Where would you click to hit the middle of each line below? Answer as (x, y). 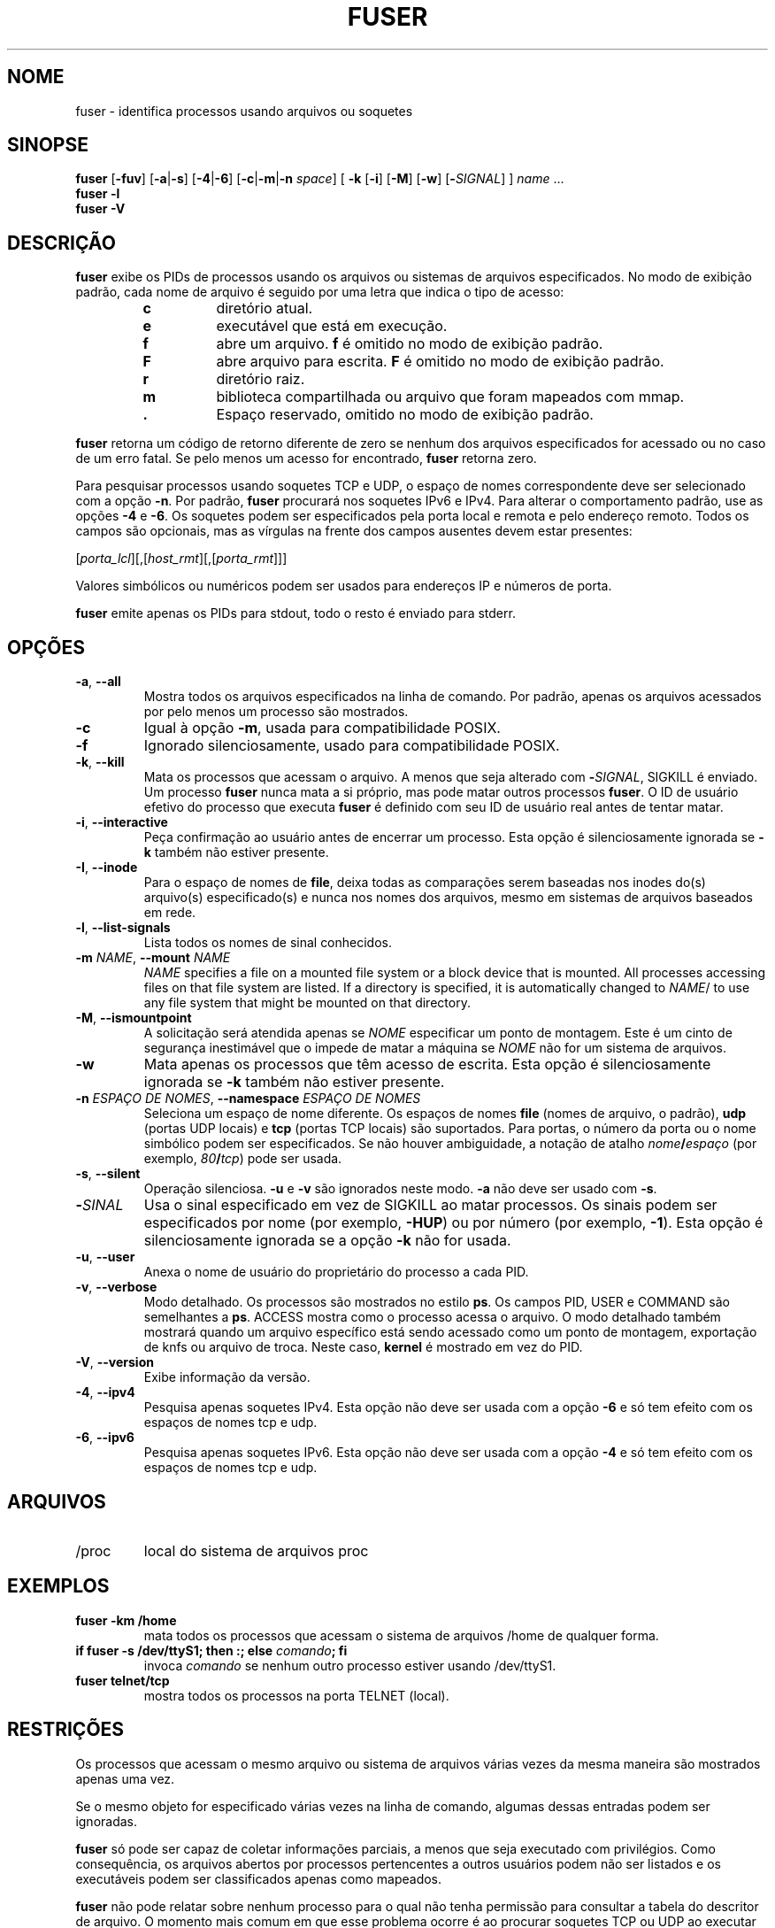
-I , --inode (107, 868)
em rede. (170, 913)
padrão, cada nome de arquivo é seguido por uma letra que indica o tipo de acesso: (320, 292)
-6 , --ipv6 (105, 1438)
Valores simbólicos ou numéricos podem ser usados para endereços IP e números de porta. (344, 586)
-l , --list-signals (123, 928)
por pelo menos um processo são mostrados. (276, 712)
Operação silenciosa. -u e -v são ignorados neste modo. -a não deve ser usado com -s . (400, 1189)
